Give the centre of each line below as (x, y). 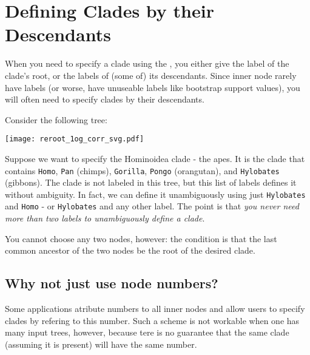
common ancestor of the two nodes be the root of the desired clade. (130, 250)
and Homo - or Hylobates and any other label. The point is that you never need (152, 206)
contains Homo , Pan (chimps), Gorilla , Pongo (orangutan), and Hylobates (142, 170)
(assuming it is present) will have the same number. (101, 344)
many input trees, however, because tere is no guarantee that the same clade (147, 332)
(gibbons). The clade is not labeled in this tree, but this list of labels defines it (151, 182)
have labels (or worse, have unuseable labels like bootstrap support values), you (153, 87)
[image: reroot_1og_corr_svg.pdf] (75, 139)
